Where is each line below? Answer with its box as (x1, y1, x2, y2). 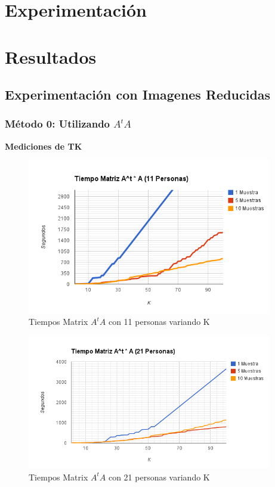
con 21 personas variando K (108, 470, 210, 483)
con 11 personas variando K (108, 315, 210, 328)
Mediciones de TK (5, 139, 82, 152)
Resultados (5, 44, 97, 69)
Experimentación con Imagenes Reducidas (5, 85, 271, 104)
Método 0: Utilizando (5, 116, 110, 131)
